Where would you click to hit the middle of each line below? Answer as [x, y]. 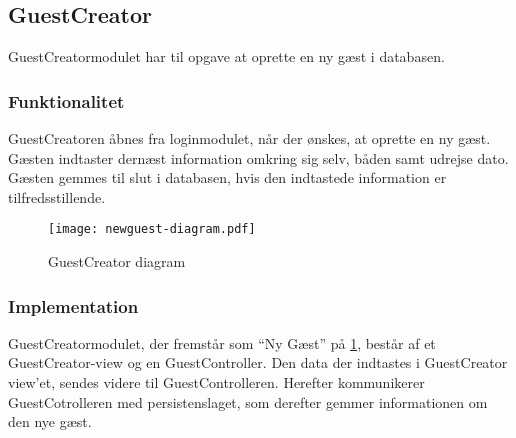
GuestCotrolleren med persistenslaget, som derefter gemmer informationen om [248, 401]
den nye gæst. [50, 421]
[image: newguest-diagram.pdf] [152, 229]
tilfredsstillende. [57, 196]
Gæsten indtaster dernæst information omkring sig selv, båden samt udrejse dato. [258, 157]
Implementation [73, 305]
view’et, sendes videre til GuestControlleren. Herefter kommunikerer [216, 382]
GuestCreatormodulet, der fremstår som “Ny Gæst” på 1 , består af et [222, 342]
